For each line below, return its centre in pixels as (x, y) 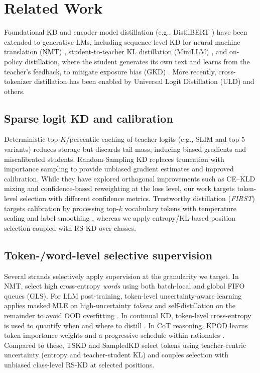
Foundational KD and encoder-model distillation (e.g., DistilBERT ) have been (126, 32)
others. (15, 91)
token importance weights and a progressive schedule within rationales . (114, 335)
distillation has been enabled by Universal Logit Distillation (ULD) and (144, 81)
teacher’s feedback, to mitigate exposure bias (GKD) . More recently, (110, 71)
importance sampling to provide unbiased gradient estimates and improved (119, 169)
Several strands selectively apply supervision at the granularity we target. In (121, 276)
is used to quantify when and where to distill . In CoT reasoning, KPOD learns (126, 325)
